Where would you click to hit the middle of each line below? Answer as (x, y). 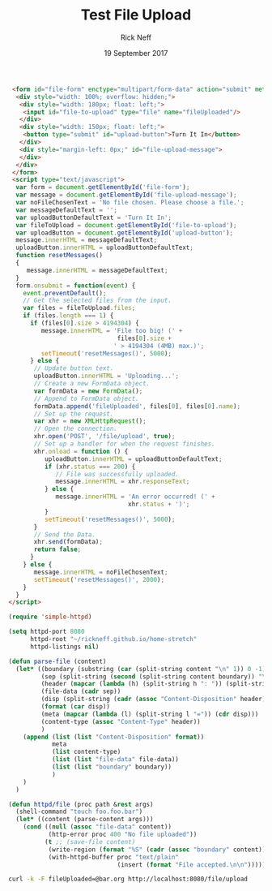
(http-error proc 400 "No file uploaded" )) (123, 835)
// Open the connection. (75, 429)
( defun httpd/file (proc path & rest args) (81, 804)
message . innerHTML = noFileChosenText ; (101, 572)
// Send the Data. (64, 534)
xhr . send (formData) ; (68, 542)
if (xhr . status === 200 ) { (90, 467)
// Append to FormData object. (86, 398)
